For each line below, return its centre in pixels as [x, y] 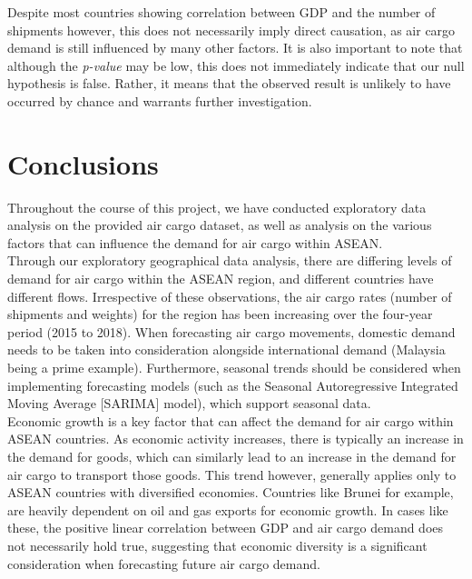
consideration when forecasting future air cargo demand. [164, 563]
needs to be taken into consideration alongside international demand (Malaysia [226, 349]
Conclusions [83, 163]
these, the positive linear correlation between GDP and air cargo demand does [226, 528]
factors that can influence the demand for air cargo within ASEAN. [195, 242]
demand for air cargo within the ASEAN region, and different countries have [221, 279]
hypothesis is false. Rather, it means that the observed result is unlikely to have [229, 83]
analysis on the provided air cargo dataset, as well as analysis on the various [220, 225]
